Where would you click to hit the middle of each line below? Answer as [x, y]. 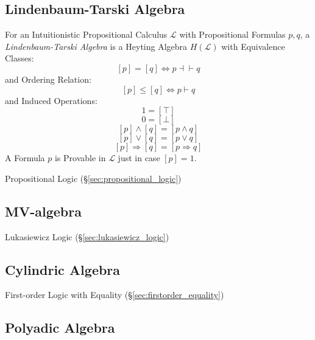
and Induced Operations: [51, 100]
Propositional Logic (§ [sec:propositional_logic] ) [93, 178]
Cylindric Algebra [63, 269]
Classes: [19, 58]
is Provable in [80, 158]
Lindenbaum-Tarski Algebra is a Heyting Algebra [96, 46]
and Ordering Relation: [48, 79]
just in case [139, 158]
